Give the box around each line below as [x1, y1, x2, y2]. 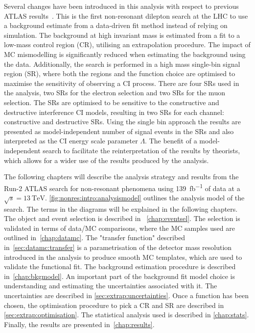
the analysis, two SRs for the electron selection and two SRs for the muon [4, 87, 225, 98]
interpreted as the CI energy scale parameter [4, 136, 138, 146]
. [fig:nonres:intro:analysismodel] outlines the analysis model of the [45, 192, 245, 202]
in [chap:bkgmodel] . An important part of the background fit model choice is [4, 271, 235, 281]
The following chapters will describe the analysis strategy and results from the [4, 171, 239, 182]
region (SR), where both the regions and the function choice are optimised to [4, 68, 235, 79]
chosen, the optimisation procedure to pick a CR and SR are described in [4, 300, 224, 310]
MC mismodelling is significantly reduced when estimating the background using [4, 49, 246, 59]
